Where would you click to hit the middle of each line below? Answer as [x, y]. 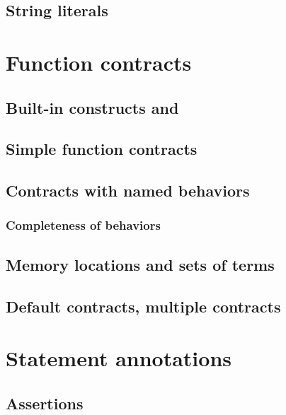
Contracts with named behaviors [128, 191]
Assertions [45, 403]
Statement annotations [119, 358]
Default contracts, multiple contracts [143, 306]
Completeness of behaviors [83, 225]
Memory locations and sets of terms [140, 264]
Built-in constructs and [92, 107]
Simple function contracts [102, 149]
